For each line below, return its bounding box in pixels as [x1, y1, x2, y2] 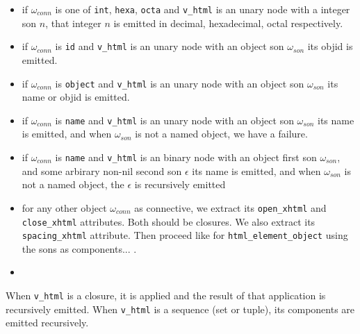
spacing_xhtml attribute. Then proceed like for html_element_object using [22, 228, 348, 242]
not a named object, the [22, 177, 124, 192]
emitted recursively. [6, 315, 89, 330]
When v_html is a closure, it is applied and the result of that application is [6, 288, 326, 302]
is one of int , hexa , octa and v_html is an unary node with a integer [55, 2, 350, 16]
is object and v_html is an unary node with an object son [55, 76, 304, 90]
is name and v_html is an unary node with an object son [55, 112, 294, 127]
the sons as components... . [22, 241, 137, 256]
